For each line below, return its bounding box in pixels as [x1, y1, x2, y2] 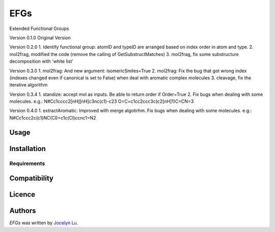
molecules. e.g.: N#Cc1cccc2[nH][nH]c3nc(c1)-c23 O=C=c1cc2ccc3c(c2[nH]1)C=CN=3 [9, 98, 194, 104]
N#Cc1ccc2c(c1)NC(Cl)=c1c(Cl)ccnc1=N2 [9, 114, 96, 121]
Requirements [9, 160, 45, 167]
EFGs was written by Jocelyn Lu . [9, 220, 78, 226]
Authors [9, 207, 36, 215]
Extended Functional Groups [9, 25, 69, 32]
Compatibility [9, 174, 53, 183]
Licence [9, 190, 36, 199]
